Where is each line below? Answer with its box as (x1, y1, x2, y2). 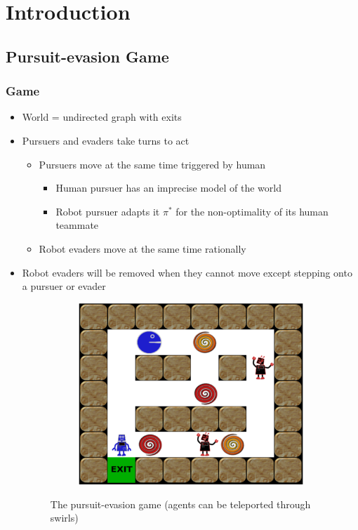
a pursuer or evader (22, 279, 106, 293)
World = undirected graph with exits (22, 110, 182, 124)
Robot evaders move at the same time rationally (39, 241, 246, 256)
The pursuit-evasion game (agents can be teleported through (50, 496, 311, 511)
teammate (55, 218, 99, 232)
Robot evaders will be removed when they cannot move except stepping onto (22, 265, 352, 279)
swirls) (50, 510, 79, 525)
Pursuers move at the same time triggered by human (39, 157, 266, 171)
